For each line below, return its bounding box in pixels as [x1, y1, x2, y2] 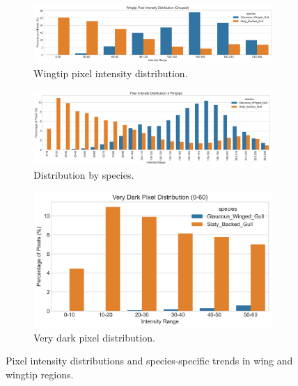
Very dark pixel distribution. [33, 330, 155, 344]
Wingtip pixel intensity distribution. [33, 65, 188, 80]
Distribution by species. [33, 167, 134, 182]
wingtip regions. [6, 367, 74, 381]
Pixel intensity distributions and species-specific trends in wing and [6, 353, 293, 368]
